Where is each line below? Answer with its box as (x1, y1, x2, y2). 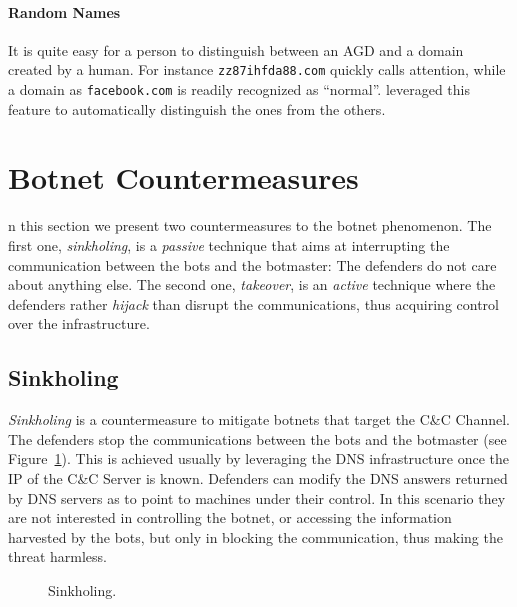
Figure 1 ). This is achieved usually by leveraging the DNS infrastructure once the (8, 448, 510, 469)
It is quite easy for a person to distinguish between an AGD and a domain (8, 39, 464, 60)
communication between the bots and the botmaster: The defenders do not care (8, 254, 497, 275)
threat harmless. (8, 546, 108, 567)
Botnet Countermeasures (8, 157, 359, 198)
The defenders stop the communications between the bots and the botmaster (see (8, 428, 507, 449)
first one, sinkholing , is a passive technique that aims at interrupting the (8, 235, 450, 256)
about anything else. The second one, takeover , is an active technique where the (8, 274, 496, 295)
